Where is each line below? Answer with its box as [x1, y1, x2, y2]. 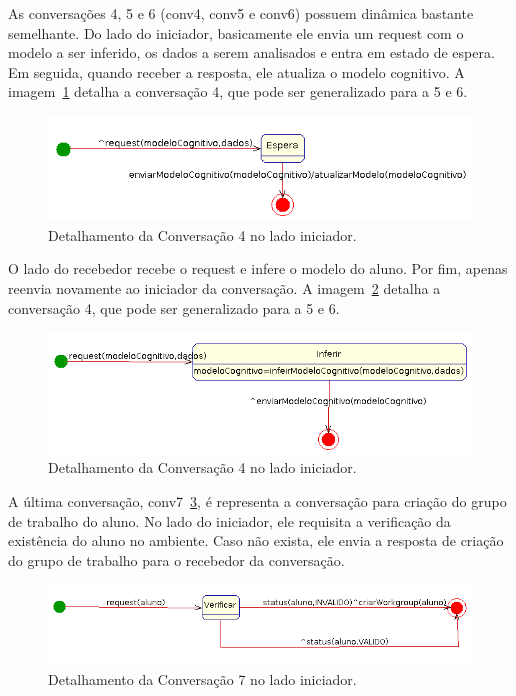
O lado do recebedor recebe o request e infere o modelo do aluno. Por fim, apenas [8, 258, 508, 279]
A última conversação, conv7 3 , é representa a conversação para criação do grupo [8, 491, 507, 511]
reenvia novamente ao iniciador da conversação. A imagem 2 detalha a [8, 278, 441, 299]
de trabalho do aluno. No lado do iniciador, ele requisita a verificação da [8, 510, 451, 531]
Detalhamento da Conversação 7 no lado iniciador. [48, 668, 357, 689]
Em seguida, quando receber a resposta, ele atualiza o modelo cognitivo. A [8, 61, 465, 82]
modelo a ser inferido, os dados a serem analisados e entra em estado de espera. [8, 42, 495, 63]
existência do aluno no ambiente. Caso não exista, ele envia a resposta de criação [8, 530, 504, 551]
